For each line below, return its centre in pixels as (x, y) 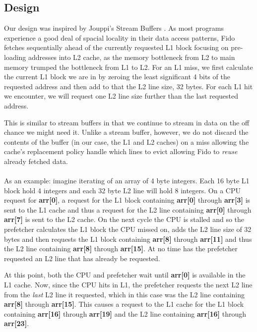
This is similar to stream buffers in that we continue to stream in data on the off (127, 122)
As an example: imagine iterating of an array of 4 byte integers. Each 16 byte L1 (127, 181)
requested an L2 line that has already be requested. (82, 258)
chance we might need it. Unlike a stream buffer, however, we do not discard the (126, 132)
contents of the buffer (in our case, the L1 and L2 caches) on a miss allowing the (127, 141)
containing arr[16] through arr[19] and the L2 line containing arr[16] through (125, 313)
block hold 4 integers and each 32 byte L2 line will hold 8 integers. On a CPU (122, 190)
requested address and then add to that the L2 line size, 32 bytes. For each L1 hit (128, 86)
